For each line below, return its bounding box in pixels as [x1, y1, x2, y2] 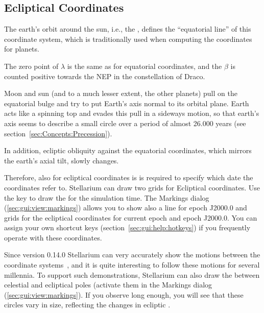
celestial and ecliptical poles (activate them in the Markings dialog [4, 279, 212, 290]
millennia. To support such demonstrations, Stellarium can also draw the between [4, 269, 260, 280]
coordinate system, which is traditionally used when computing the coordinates [4, 33, 252, 44]
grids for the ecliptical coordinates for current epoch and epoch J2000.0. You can [4, 212, 257, 223]
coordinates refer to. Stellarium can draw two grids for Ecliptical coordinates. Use [4, 182, 260, 192]
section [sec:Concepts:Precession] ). [4, 128, 112, 138]
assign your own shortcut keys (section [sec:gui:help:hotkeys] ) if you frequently [4, 222, 251, 233]
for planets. [4, 43, 39, 54]
